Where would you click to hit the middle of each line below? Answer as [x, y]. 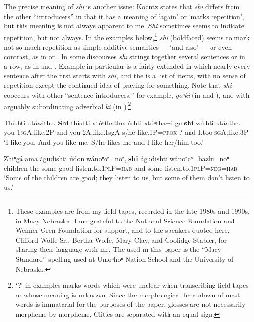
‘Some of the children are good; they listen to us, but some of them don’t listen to [127, 177]
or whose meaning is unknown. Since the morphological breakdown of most [128, 294]
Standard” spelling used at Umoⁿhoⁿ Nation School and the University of [124, 259]
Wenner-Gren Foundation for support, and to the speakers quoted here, [122, 230]
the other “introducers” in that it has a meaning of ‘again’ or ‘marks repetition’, [124, 16]
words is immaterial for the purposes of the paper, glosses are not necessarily [130, 304]
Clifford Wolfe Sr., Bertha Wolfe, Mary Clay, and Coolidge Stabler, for [121, 239]
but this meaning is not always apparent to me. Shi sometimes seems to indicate [124, 26]
